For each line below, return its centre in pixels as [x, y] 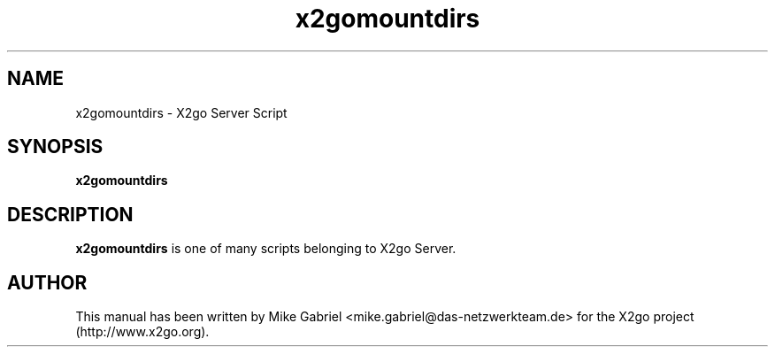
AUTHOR [47, 282]
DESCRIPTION [70, 214]
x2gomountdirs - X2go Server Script [181, 112]
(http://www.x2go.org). [142, 332]
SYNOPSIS [55, 147]
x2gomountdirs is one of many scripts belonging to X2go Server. [266, 249]
